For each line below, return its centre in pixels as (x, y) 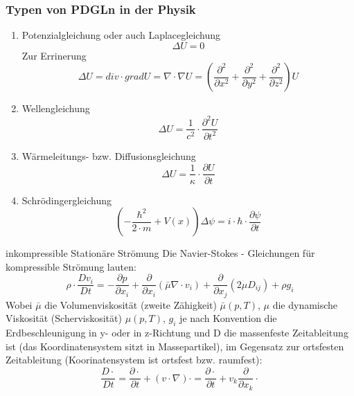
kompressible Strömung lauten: (71, 266)
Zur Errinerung (54, 55)
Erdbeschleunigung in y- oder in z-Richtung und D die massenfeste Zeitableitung (177, 333)
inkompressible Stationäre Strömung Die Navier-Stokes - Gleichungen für (160, 253)
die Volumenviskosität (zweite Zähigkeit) (131, 304)
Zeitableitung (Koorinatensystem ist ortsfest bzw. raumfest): (134, 360)
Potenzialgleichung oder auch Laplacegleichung (121, 35)
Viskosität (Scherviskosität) (64, 318)
